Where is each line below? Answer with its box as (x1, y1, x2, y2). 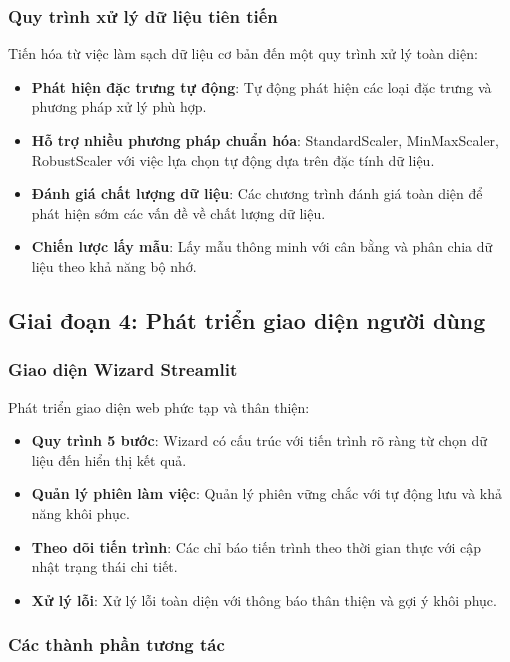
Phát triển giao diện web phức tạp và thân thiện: (8, 396, 310, 417)
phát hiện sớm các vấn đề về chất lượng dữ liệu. (31, 202, 326, 223)
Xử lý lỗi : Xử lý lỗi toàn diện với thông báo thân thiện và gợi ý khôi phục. (31, 589, 497, 610)
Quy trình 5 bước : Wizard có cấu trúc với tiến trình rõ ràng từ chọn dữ (31, 430, 488, 451)
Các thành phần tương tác (8, 632, 225, 657)
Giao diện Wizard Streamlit (8, 357, 238, 382)
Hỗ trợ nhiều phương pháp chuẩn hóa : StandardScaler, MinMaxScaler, (31, 130, 499, 150)
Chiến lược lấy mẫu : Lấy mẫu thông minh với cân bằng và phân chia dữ (31, 236, 493, 257)
